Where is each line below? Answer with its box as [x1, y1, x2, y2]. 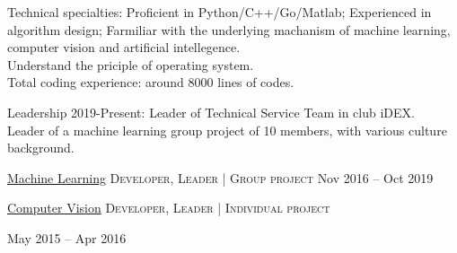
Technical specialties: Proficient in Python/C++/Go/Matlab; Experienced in [7, 3, 432, 21]
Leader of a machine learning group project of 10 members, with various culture [7, 120, 447, 139]
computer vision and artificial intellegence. [7, 38, 241, 57]
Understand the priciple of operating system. [7, 55, 254, 74]
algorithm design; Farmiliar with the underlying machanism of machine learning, [7, 20, 451, 39]
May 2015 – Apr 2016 [7, 228, 127, 247]
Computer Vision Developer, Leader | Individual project [7, 198, 330, 217]
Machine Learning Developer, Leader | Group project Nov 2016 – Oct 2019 [7, 168, 434, 187]
